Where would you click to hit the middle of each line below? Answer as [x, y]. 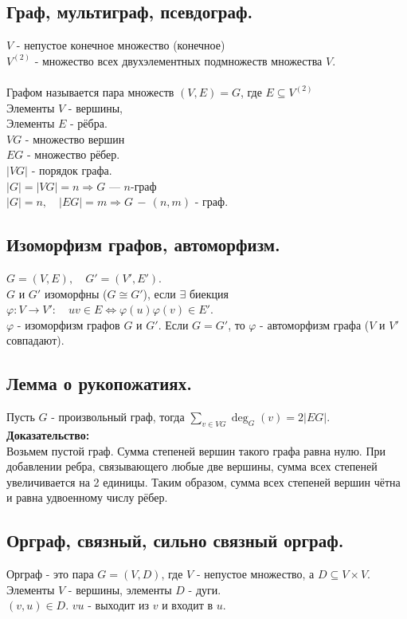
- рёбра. [89, 123]
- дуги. [205, 589]
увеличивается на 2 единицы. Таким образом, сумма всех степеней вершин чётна [203, 481]
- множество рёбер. [74, 154]
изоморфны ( [76, 293]
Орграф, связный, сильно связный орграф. [175, 540]
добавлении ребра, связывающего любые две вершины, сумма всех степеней [192, 466]
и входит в [188, 605]
